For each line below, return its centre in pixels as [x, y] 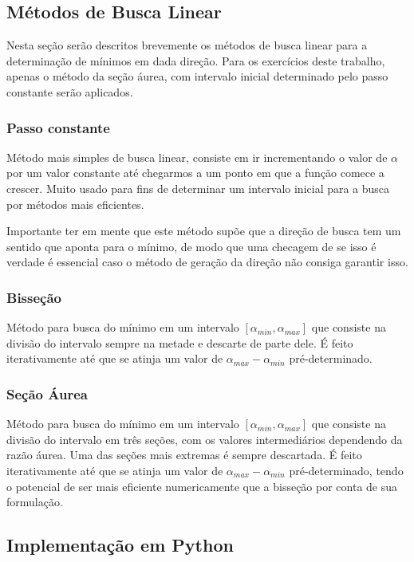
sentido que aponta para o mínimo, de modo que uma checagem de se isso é [191, 246]
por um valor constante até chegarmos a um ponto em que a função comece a [195, 173]
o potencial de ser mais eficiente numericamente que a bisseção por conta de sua [202, 486]
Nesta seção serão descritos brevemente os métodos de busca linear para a [187, 45]
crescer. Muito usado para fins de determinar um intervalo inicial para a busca [198, 188]
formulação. [35, 502]
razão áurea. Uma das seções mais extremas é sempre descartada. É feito [184, 455]
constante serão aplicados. [70, 91]
